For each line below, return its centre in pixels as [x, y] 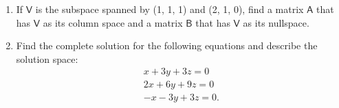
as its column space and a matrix [113, 22]
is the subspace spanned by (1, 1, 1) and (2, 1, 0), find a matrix [169, 9]
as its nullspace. [276, 22]
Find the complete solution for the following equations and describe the [167, 45]
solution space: [47, 58]
